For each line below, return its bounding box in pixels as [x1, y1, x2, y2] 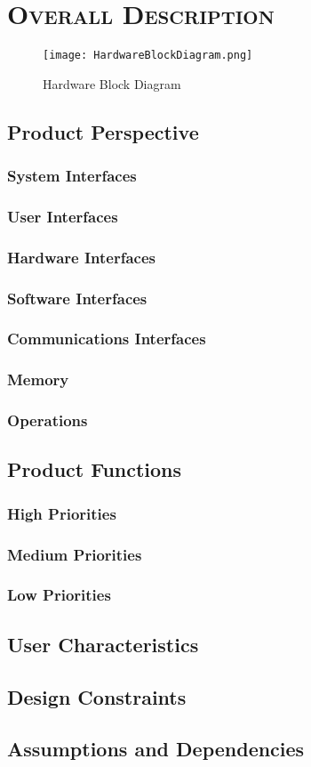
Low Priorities [7, 584, 111, 606]
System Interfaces [7, 165, 137, 187]
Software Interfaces [7, 287, 148, 309]
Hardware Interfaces [7, 246, 155, 268]
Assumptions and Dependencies [7, 735, 305, 763]
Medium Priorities [7, 543, 142, 565]
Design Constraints [7, 682, 187, 710]
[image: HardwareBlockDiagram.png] [43, 49, 253, 62]
